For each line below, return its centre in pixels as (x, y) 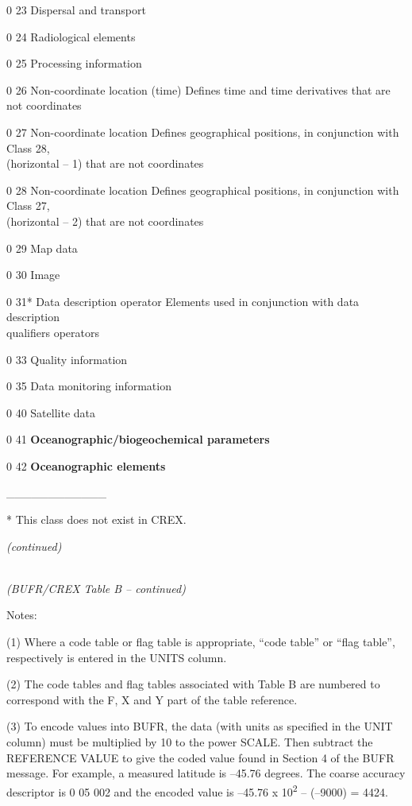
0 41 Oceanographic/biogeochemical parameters (138, 439)
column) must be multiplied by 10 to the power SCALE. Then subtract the (190, 742)
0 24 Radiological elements (71, 36)
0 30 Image (33, 275)
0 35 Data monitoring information (89, 386)
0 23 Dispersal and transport (76, 10)
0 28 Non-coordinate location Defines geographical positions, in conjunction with (203, 190)
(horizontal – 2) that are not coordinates (105, 221)
